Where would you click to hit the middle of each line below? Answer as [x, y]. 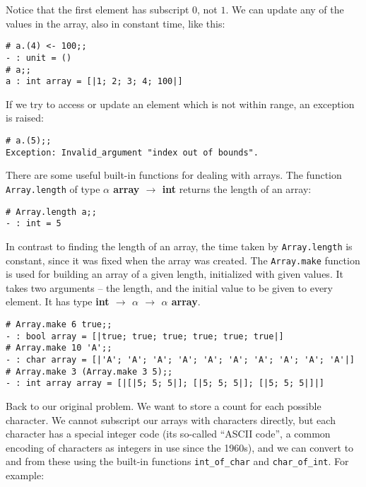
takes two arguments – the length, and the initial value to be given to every [169, 287]
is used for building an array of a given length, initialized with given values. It [175, 274]
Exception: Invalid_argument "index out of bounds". [132, 152]
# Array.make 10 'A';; [59, 348]
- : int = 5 [34, 224]
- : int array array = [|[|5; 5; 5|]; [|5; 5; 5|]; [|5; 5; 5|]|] [165, 383]
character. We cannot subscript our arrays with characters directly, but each [171, 419]
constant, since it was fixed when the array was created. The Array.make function [183, 260]
